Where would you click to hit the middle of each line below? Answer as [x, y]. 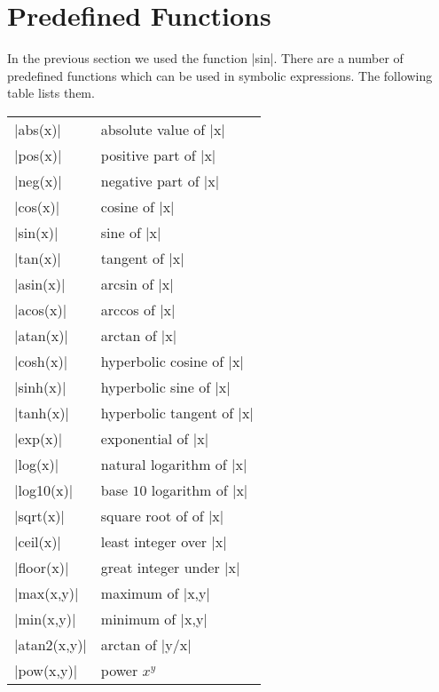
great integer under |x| [170, 567]
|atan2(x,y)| [51, 644]
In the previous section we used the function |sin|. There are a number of [205, 58]
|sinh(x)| [40, 386]
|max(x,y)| [47, 593]
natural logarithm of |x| [174, 464]
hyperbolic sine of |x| [165, 386]
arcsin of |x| [137, 283]
